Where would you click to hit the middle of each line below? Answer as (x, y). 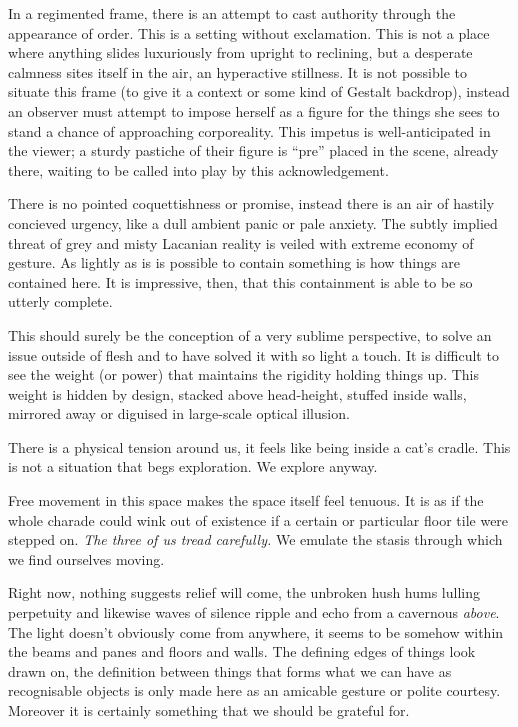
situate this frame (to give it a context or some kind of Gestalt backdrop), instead (259, 91)
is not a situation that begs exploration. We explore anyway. (193, 466)
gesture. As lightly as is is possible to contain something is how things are (234, 262)
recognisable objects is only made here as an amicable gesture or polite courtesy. (254, 690)
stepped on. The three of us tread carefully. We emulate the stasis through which (255, 539)
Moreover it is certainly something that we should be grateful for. (209, 710)
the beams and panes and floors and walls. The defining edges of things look (242, 651)
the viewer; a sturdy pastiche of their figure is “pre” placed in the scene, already (253, 150)
